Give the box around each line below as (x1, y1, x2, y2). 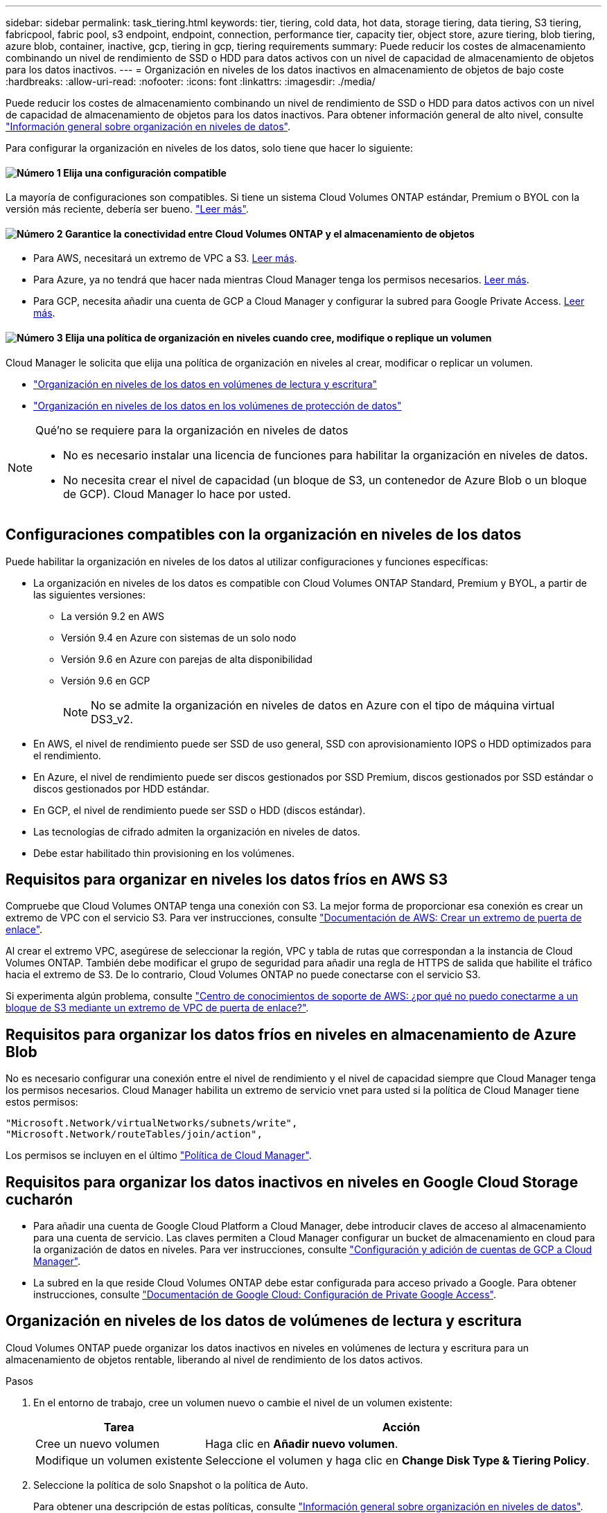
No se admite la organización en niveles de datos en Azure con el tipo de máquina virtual (91, 698, 555, 712)
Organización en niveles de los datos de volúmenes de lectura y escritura (6, 1312, 522, 1330)
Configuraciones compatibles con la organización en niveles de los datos (6, 526, 522, 544)
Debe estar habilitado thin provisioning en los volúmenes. (33, 847, 295, 859)
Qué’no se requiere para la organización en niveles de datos (35, 423, 349, 437)
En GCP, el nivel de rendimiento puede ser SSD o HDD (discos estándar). (33, 804, 366, 816)
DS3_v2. (91, 711, 134, 726)
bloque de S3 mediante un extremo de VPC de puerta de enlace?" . (6, 1002, 309, 1014)
